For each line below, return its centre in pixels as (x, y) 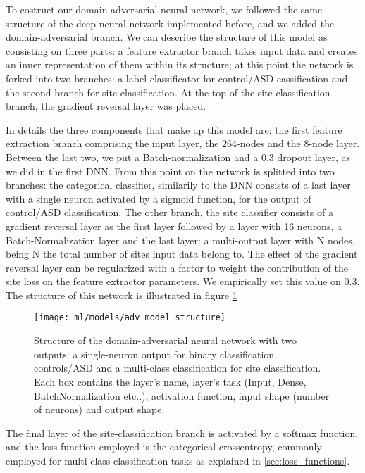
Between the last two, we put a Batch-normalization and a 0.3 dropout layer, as (178, 157)
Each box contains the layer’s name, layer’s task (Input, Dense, (170, 381)
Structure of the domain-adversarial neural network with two (165, 340)
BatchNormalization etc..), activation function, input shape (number (182, 395)
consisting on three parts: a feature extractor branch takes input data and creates (182, 50)
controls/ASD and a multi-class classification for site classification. (178, 368)
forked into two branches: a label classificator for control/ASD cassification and (177, 78)
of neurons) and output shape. (99, 409)
